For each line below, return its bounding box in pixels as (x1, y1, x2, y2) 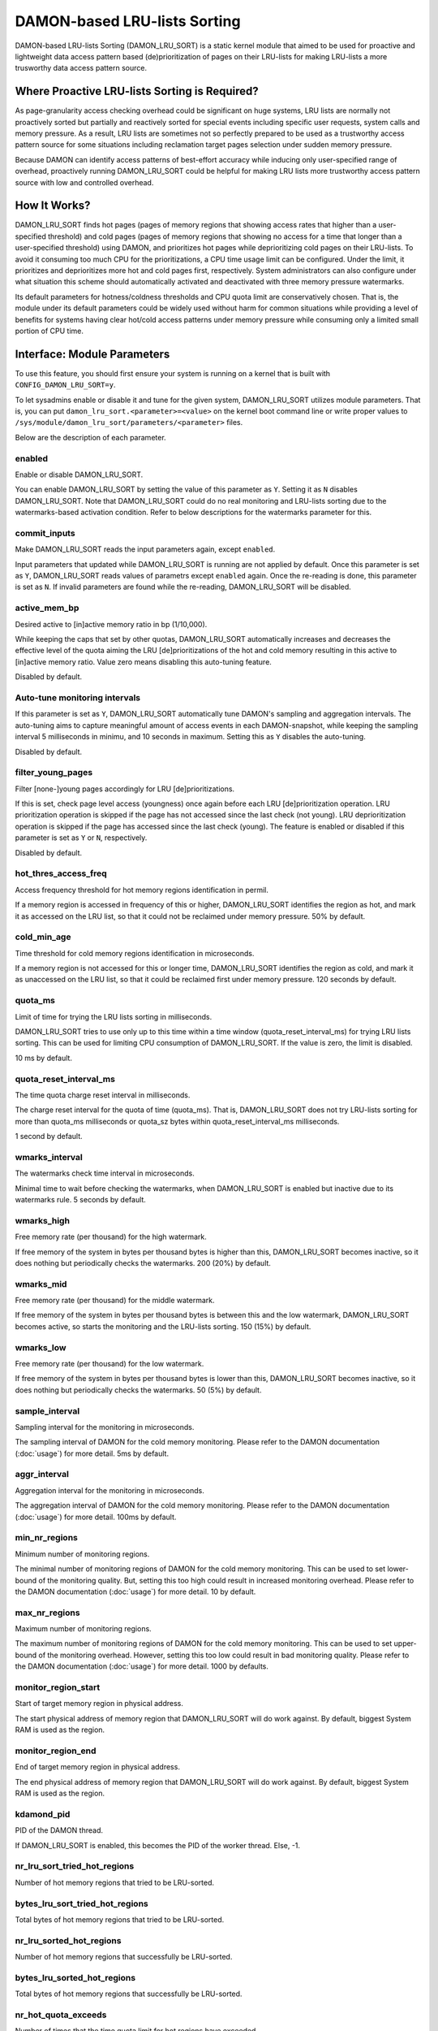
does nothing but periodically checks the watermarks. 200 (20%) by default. (15, 1258, 272, 1267)
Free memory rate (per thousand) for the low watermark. (15, 1358, 204, 1368)
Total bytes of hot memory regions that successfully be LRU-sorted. (15, 1989, 243, 1999)
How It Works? (15, 199, 91, 213)
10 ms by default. (15, 1053, 73, 1063)
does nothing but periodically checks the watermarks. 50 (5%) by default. (15, 1385, 262, 1395)
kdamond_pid (15, 1808, 71, 1820)
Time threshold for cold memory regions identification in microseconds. (15, 948, 255, 958)
